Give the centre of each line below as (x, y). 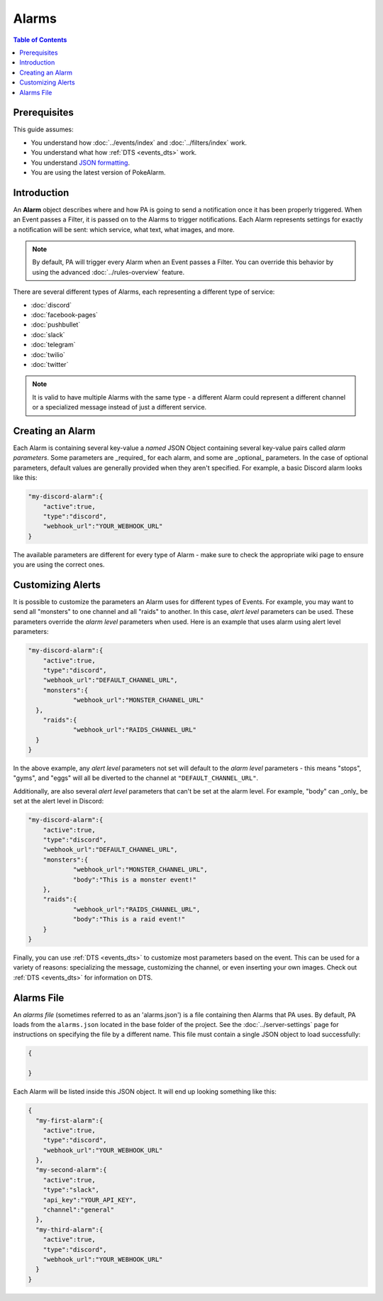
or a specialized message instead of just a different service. (120, 407)
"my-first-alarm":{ (70, 1120)
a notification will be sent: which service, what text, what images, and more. (124, 229)
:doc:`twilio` (48, 354)
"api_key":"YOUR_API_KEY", (90, 1200)
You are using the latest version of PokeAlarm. (98, 172)
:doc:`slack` (48, 334)
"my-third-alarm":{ (70, 1229)
